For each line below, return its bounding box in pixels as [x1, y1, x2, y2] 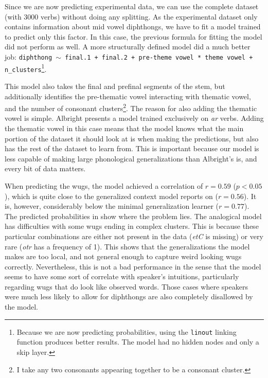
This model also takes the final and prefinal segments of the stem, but [5, 80, 225, 91]
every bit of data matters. [5, 163, 86, 174]
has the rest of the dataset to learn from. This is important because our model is [5, 143, 259, 154]
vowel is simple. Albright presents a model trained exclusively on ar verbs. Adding [5, 113, 264, 123]
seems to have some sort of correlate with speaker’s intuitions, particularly [5, 271, 239, 282]
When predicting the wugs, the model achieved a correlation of [5, 180, 203, 191]
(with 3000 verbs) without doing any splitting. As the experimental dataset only [5, 11, 258, 22]
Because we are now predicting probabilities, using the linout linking [16, 326, 237, 337]
